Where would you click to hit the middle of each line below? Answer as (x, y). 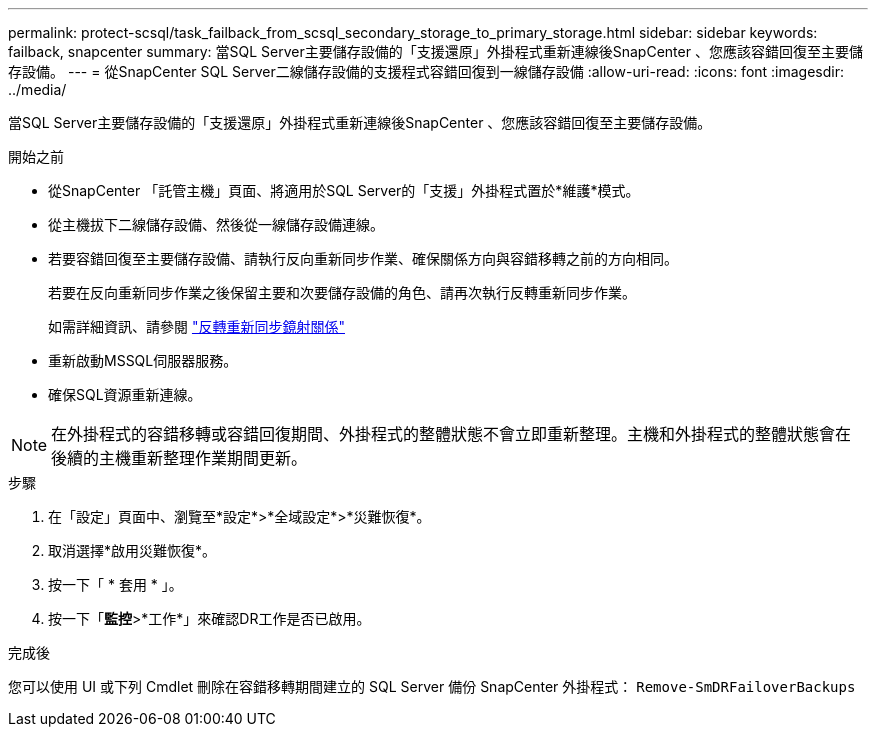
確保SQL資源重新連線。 (125, 394)
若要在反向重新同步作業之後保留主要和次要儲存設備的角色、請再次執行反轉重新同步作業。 (342, 292)
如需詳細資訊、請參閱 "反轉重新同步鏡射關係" (196, 326)
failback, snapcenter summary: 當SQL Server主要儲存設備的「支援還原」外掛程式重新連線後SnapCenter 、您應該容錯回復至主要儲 (435, 51)
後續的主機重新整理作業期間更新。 (179, 458)
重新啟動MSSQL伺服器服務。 (143, 360)
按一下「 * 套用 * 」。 (115, 584)
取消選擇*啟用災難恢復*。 (132, 550)
